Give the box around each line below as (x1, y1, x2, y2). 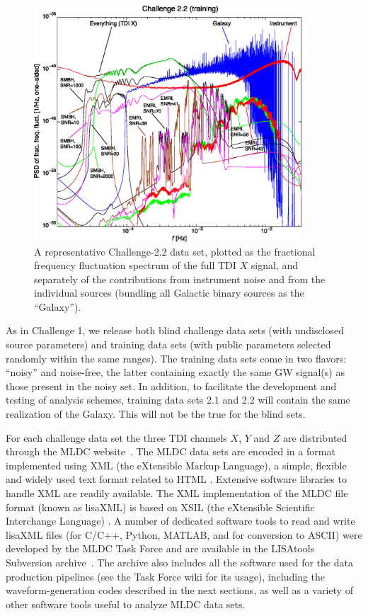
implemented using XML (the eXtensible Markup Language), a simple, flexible (6, 457, 347, 472)
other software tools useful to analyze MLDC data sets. (6, 596, 246, 611)
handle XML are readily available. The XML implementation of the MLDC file (6, 486, 348, 500)
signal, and (251, 258, 298, 273)
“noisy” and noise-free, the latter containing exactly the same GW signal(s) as (6, 365, 345, 380)
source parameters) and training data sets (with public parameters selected (6, 337, 331, 352)
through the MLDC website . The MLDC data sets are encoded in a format (6, 444, 335, 459)
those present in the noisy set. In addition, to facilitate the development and (6, 378, 337, 393)
